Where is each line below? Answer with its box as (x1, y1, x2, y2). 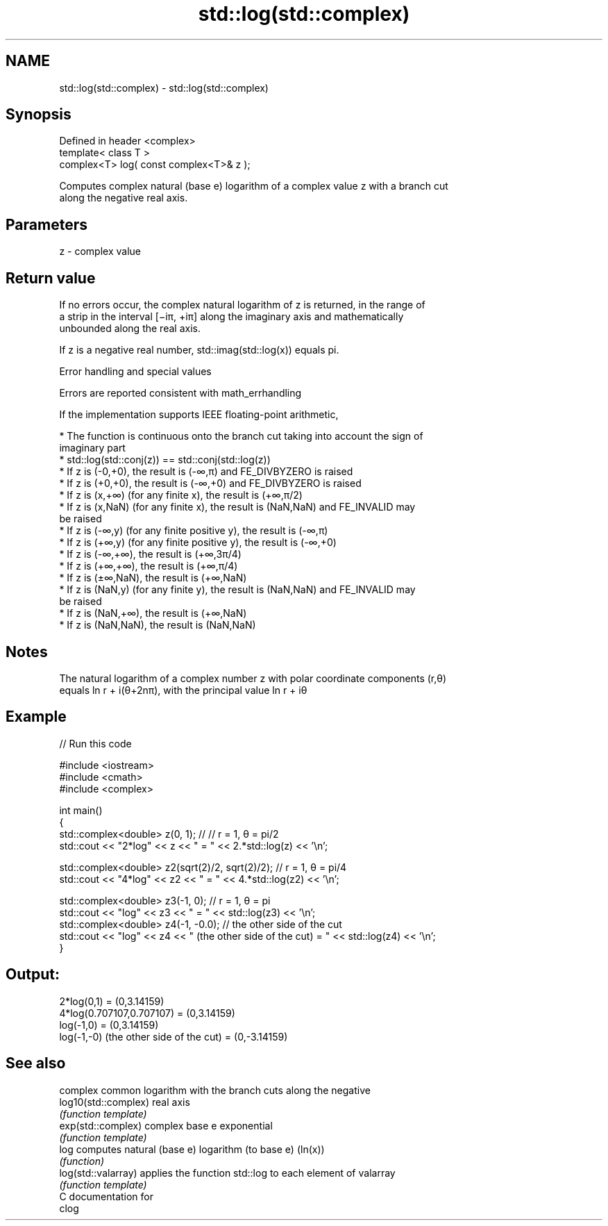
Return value (6, 269, 96, 287)
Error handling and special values (59, 365, 212, 378)
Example (6, 708, 67, 726)
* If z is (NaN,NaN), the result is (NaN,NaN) (59, 619, 256, 631)
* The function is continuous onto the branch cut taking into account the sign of (59, 430, 423, 442)
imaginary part (59, 442, 126, 454)
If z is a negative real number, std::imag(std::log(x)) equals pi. (59, 344, 339, 356)
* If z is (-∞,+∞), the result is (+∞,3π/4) (59, 548, 242, 561)
